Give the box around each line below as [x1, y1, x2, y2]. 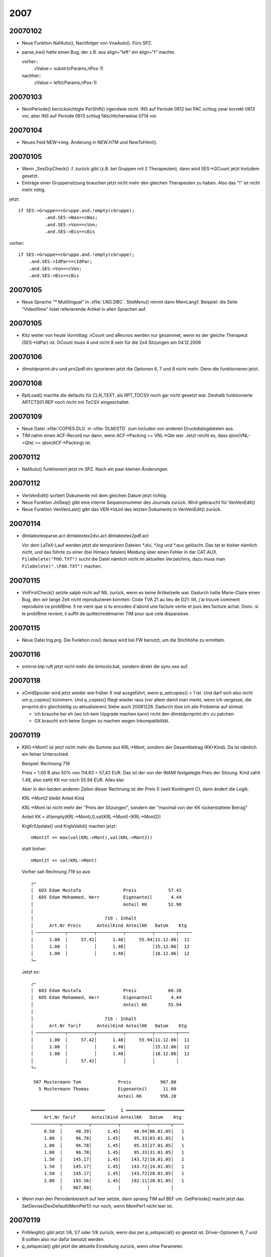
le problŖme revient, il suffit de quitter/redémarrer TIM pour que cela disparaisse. [22, 610, 190, 616]
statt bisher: [22, 846, 47, 852]
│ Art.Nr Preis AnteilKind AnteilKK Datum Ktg [31, 923, 187, 928]
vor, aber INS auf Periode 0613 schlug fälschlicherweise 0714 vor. [22, 113, 158, 119]
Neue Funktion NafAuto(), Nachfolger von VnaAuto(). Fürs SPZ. [22, 40, 153, 46]
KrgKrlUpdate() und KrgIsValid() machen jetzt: [22, 823, 117, 829]
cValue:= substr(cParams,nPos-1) [34, 65, 104, 71]
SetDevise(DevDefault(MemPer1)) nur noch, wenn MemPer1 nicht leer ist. [22, 1203, 173, 1209]
